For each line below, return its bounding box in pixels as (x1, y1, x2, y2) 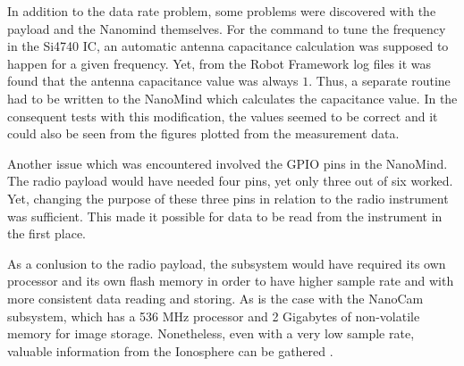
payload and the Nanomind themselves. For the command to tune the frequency (7, 19, 446, 37)
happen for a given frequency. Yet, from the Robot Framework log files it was (7, 54, 432, 72)
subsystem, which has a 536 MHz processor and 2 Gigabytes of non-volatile (7, 306, 420, 325)
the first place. (7, 224, 87, 243)
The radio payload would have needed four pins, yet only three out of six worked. (7, 171, 453, 190)
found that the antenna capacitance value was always (7, 71, 299, 90)
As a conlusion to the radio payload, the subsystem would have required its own (7, 254, 446, 272)
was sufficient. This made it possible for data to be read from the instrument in (7, 206, 443, 225)
